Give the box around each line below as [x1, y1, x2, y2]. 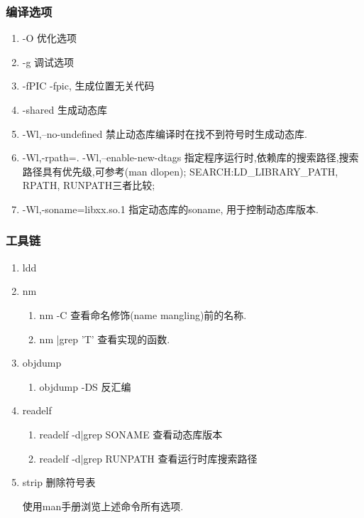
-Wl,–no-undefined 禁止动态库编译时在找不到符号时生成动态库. [22, 126, 307, 141]
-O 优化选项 [22, 31, 77, 45]
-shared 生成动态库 [22, 102, 107, 117]
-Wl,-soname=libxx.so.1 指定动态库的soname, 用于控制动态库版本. [22, 201, 319, 216]
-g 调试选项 [22, 54, 75, 69]
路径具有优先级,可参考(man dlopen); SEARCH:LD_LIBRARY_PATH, [22, 163, 338, 178]
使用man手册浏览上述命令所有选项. [22, 498, 184, 513]
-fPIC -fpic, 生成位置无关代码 [22, 78, 155, 93]
